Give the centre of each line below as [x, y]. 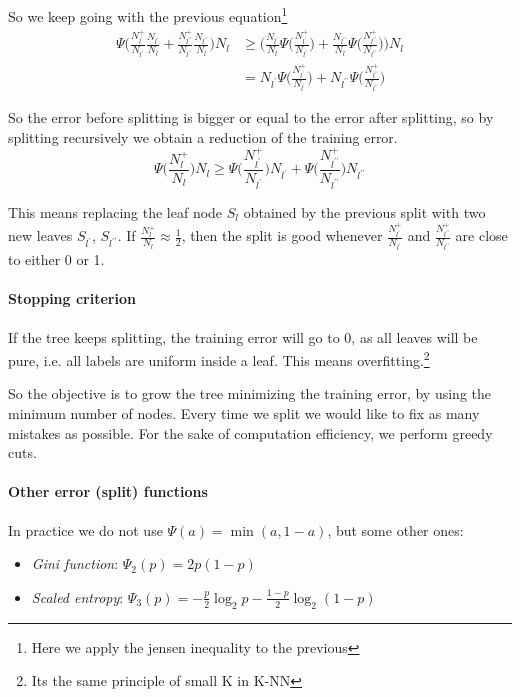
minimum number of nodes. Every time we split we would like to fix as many [244, 413]
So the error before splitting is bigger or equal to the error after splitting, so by [251, 117]
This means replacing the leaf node [115, 211]
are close [481, 235]
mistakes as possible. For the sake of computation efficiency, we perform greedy [250, 432]
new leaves [40, 235]
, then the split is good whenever [282, 235]
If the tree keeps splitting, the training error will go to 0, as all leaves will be [243, 336]
